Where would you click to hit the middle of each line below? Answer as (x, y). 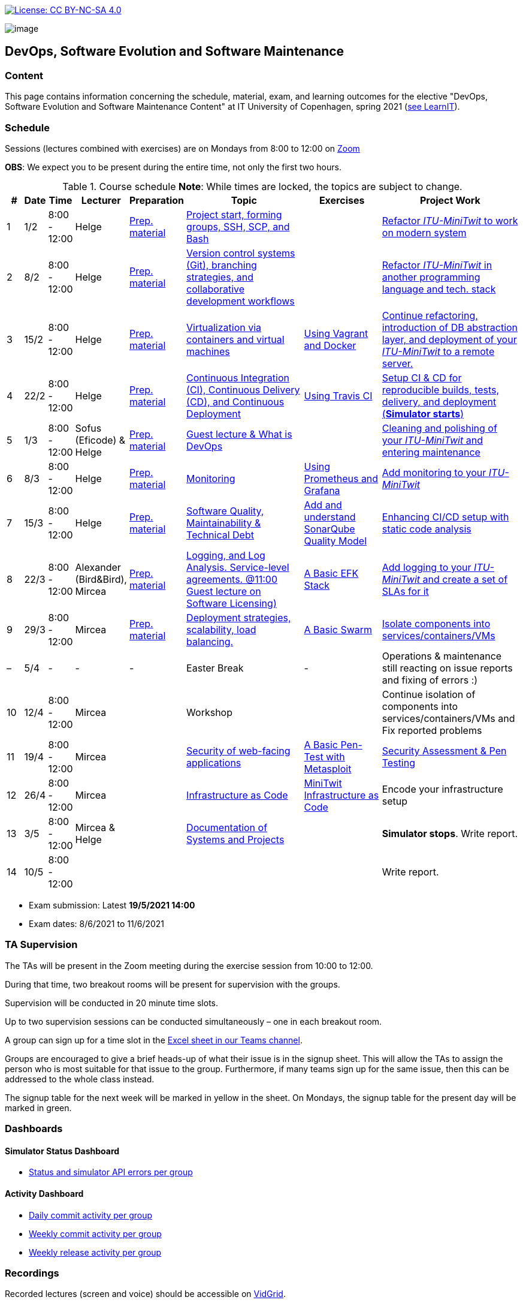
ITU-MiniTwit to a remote (438, 351)
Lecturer (101, 200)
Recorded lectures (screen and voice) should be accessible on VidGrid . (145, 1294)
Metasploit (328, 768)
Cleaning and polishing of (439, 428)
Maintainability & (224, 523)
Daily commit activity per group (91, 1215)
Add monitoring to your (434, 472)
